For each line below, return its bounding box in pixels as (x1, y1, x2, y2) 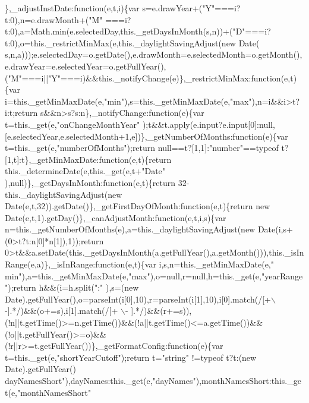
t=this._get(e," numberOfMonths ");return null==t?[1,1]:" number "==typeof (5, 141, 279, 154)
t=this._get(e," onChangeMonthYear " (5, 118, 140, 130)
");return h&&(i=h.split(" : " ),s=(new (5, 281, 139, 294)
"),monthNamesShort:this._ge (193, 374, 301, 386)
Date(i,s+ (257, 223, 293, 235)
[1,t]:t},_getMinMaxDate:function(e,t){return (5, 153, 172, 165)
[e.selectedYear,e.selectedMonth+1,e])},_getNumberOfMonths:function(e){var (5, 130, 288, 142)
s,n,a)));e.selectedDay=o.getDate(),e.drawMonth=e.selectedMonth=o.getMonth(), (5, 48, 302, 61)
